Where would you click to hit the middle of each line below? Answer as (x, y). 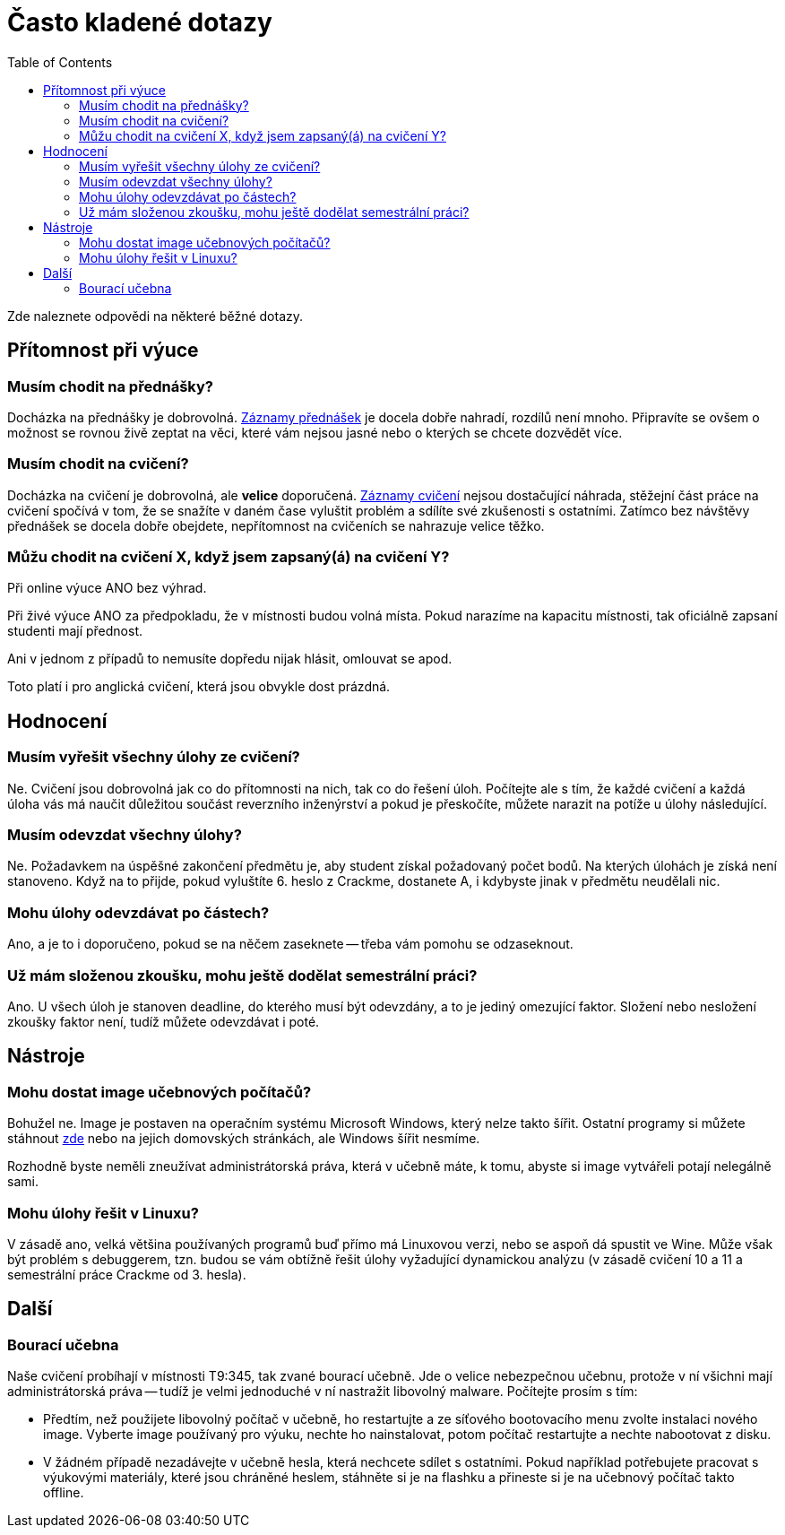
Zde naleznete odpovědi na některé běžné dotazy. (155, 316)
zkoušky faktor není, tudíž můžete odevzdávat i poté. (164, 1021)
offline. (64, 1493)
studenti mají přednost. (75, 631)
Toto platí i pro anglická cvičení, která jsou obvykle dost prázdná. (199, 687)
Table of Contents (60, 62)
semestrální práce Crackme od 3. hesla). (127, 1274)
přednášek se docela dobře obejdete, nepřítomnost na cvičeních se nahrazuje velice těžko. (276, 525)
